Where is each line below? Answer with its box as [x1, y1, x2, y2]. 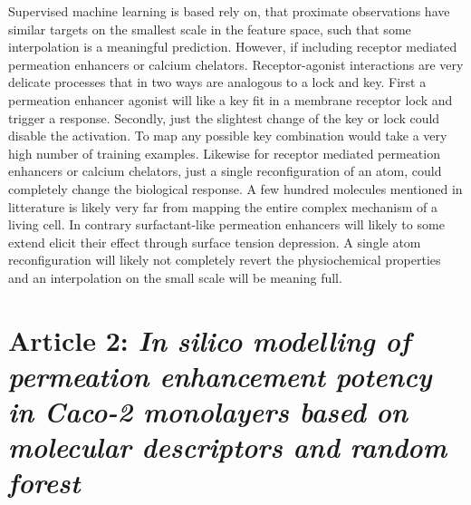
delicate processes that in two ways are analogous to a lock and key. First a [8, 73, 427, 92]
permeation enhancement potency [8, 356, 432, 394]
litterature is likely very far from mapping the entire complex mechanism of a [8, 197, 438, 216]
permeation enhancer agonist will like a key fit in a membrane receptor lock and [8, 90, 453, 109]
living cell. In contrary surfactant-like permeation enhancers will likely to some [8, 215, 445, 234]
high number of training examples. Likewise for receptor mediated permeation [8, 143, 440, 162]
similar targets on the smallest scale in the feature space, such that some [8, 19, 411, 38]
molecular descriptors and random [8, 428, 447, 466]
